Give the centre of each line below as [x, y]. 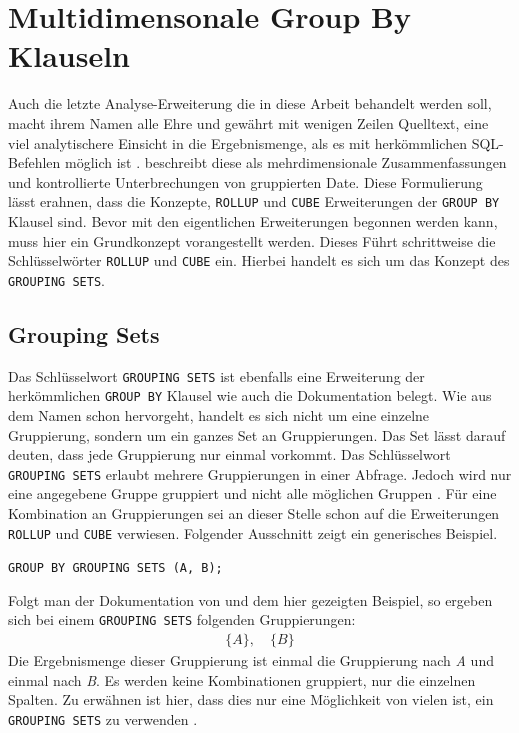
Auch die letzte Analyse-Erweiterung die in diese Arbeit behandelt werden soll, [250, 103]
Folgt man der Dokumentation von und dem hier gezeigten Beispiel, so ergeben [250, 599]
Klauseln [69, 55]
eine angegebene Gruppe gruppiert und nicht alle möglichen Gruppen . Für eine [252, 493]
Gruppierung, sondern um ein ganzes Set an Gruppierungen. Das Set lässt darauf [257, 434]
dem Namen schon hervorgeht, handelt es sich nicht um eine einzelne [219, 414]
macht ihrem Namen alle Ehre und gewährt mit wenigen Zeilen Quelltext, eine [248, 122]
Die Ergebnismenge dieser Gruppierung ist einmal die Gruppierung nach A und [251, 660]
